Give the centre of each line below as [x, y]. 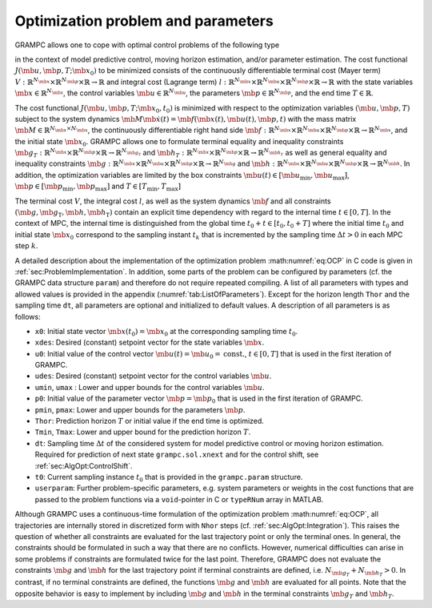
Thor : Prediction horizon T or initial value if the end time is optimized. [149, 421]
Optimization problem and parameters [144, 21]
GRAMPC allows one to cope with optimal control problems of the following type [147, 45]
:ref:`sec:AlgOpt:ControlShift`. [84, 465]
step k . [26, 246]
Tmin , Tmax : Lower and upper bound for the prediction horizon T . [143, 432]
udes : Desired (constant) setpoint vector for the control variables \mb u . [153, 376]
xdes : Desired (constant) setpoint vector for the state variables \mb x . [150, 342]
